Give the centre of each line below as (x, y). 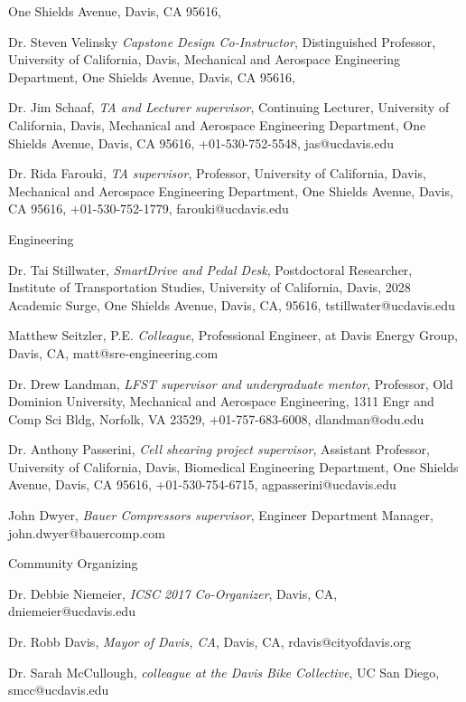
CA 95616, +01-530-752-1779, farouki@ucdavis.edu (149, 209)
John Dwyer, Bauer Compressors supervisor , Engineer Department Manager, (221, 515)
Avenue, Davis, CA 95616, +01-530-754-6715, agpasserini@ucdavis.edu (202, 484)
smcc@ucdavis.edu (59, 690)
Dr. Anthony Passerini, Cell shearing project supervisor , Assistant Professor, (219, 449)
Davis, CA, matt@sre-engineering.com (113, 352)
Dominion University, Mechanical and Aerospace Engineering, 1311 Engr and (221, 401)
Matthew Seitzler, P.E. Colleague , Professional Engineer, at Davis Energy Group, (233, 335)
